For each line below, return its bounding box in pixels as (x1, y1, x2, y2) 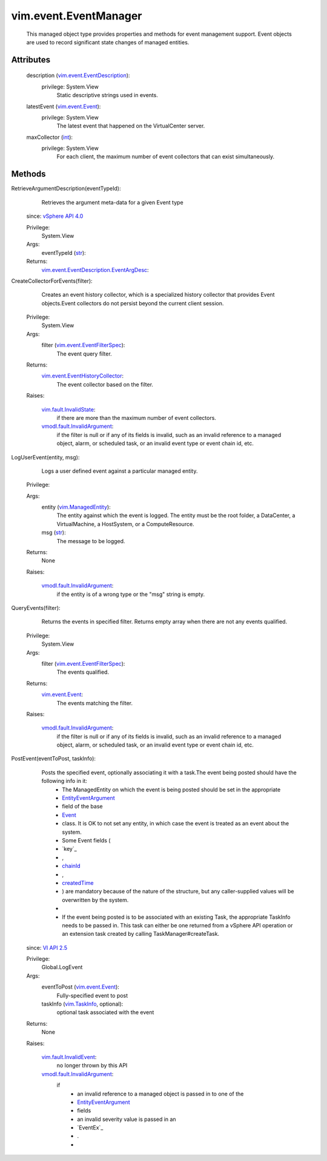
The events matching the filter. (56, 699, 133, 706)
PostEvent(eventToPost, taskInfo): (11, 755, 96, 762)
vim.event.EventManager (11, 9, 142, 22)
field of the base (62, 803, 103, 810)
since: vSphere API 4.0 (26, 212, 84, 220)
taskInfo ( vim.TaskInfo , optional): (41, 1000, 124, 1007)
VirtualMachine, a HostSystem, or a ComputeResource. (56, 520, 194, 527)
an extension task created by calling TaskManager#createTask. (62, 930, 220, 938)
